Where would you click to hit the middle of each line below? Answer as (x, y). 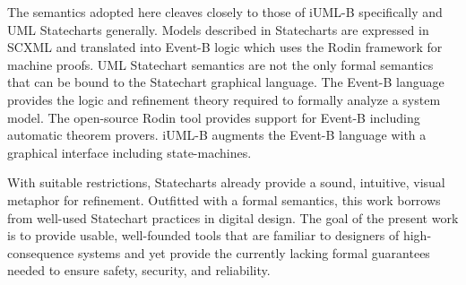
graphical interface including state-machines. (129, 152)
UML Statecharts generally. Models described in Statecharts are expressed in (218, 29)
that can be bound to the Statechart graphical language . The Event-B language (226, 82)
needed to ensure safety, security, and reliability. (139, 270)
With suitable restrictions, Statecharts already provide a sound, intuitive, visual (226, 182)
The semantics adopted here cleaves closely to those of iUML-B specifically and (225, 12)
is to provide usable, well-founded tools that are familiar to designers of (203, 235)
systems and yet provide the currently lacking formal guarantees (254, 252)
